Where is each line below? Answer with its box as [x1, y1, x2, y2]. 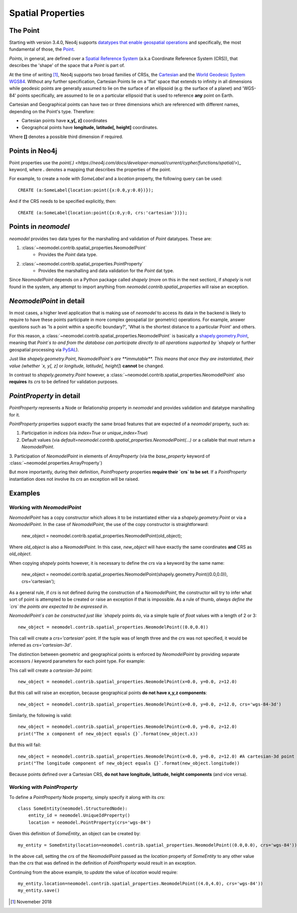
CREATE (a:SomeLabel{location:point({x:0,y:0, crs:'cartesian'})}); [18, 210, 188, 215]
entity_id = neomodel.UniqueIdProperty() [28, 813, 131, 818]
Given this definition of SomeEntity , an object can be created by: [9, 831, 141, 837]
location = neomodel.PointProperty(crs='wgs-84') [28, 819, 151, 825]
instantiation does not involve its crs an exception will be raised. [9, 476, 140, 482]
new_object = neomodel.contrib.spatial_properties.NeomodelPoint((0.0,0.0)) [18, 624, 209, 630]
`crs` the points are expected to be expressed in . [9, 603, 108, 609]
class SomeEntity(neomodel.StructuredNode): [18, 805, 128, 811]
